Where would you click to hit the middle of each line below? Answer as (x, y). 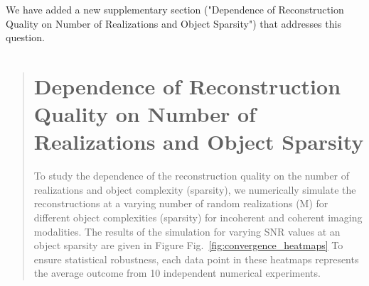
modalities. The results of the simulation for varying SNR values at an (187, 231)
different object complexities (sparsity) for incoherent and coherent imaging (198, 218)
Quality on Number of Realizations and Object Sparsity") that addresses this (173, 23)
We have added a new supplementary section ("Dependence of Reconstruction (175, 9)
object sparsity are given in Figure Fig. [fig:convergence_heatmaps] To (188, 245)
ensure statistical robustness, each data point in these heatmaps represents (196, 259)
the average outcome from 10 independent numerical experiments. (177, 273)
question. (25, 37)
